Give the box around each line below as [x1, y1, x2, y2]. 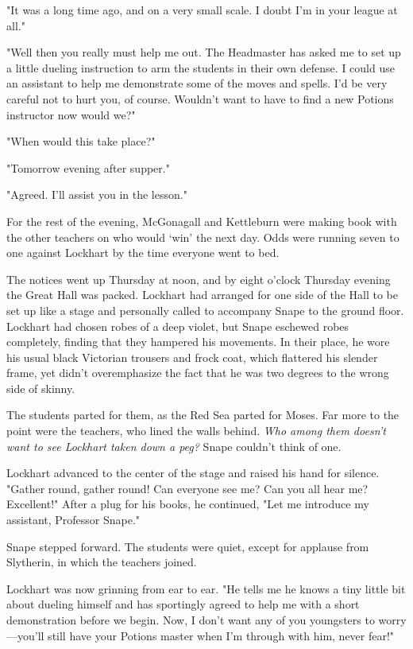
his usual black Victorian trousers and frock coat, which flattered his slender [6, 348, 378, 365]
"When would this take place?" [6, 133, 156, 150]
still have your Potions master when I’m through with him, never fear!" [48, 627, 395, 643]
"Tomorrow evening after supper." [6, 159, 170, 176]
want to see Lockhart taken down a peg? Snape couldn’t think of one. [6, 437, 342, 454]
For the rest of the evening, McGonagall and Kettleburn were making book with [6, 212, 397, 229]
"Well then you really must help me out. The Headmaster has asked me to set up [6, 44, 401, 60]
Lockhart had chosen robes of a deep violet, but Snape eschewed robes [6, 317, 349, 334]
